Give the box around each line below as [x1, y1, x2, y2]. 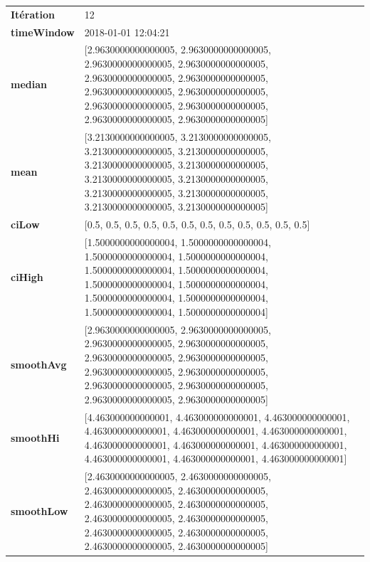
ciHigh [11, 269, 43, 284]
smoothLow [11, 504, 68, 519]
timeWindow [11, 24, 75, 39]
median [11, 77, 47, 92]
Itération [11, 6, 55, 21]
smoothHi [11, 430, 60, 445]
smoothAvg [11, 356, 67, 371]
